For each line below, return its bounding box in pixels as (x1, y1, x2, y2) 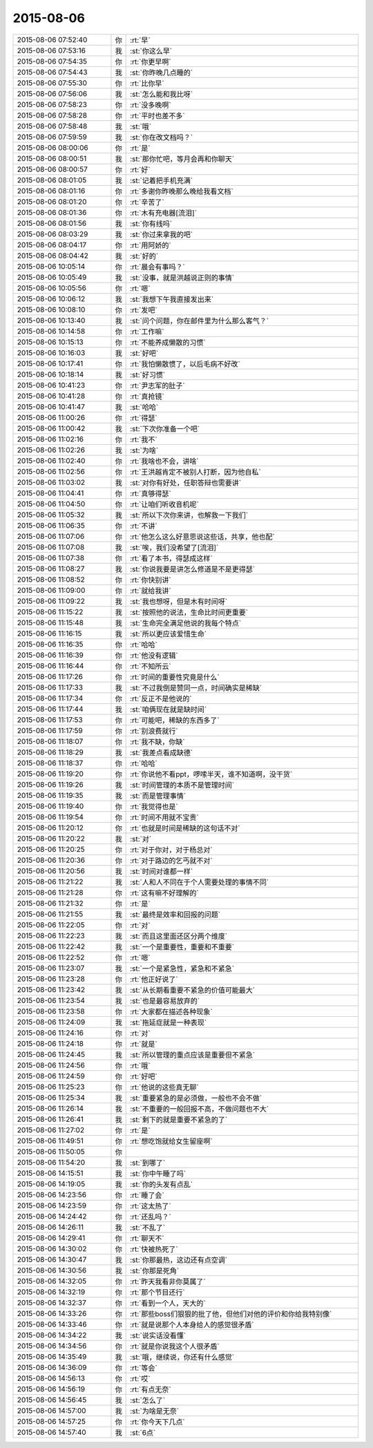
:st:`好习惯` (130, 370, 166, 379)
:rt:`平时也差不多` (130, 111, 186, 120)
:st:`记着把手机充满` (130, 175, 193, 185)
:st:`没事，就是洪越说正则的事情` (130, 273, 235, 283)
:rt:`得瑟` (130, 413, 158, 423)
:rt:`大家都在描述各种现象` (130, 1007, 213, 1016)
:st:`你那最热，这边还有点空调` (130, 1255, 228, 1264)
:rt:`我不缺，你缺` (130, 736, 186, 746)
